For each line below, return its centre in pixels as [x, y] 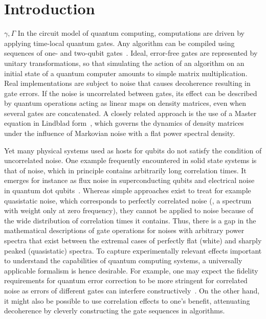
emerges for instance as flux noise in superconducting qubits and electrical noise [129, 180]
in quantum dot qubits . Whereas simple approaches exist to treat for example [128, 190]
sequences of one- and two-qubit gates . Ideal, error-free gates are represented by [131, 53]
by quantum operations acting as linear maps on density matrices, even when [125, 103]
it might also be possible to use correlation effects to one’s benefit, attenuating [127, 300]
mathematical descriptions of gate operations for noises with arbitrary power [124, 230]
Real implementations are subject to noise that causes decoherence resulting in [127, 83]
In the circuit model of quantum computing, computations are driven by [131, 33]
